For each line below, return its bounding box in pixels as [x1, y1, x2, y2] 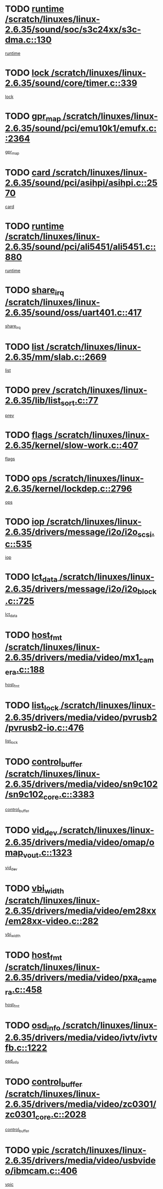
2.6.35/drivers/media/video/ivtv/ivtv [5, 1032, 158, 1043]
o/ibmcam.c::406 [5, 1165, 78, 1176]
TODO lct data [5, 571, 58, 584]
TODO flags [5, 430, 53, 441]
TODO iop [5, 516, 45, 527]
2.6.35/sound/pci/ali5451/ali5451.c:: [5, 241, 156, 253]
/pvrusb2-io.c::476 [5, 722, 84, 733]
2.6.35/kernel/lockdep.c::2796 [5, 483, 132, 494]
